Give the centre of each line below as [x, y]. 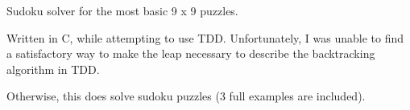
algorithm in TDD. [53, 69]
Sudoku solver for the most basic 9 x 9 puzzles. [122, 10]
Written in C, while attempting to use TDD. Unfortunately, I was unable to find [205, 37]
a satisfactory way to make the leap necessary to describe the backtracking [191, 53]
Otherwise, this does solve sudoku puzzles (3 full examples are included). [186, 96]
